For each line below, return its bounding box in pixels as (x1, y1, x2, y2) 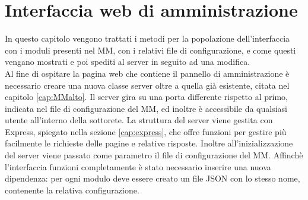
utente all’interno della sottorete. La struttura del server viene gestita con (5, 114, 273, 126)
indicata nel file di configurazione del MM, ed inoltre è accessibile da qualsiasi (5, 102, 287, 114)
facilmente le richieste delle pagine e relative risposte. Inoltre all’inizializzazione (5, 137, 293, 149)
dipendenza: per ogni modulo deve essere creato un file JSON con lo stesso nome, (5, 172, 300, 185)
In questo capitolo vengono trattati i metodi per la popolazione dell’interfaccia (5, 32, 290, 45)
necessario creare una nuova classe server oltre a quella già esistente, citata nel (5, 79, 290, 91)
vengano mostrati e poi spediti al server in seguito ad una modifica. (5, 55, 250, 68)
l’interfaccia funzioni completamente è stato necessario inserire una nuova (5, 160, 271, 173)
